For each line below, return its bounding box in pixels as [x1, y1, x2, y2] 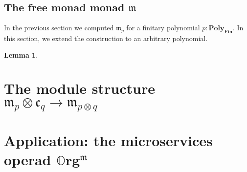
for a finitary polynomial [126, 22, 200, 33]
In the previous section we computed [4, 22, 114, 33]
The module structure [4, 78, 155, 98]
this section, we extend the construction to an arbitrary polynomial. [4, 33, 208, 43]
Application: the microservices [4, 130, 213, 150]
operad [4, 149, 51, 169]
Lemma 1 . [4, 49, 38, 60]
